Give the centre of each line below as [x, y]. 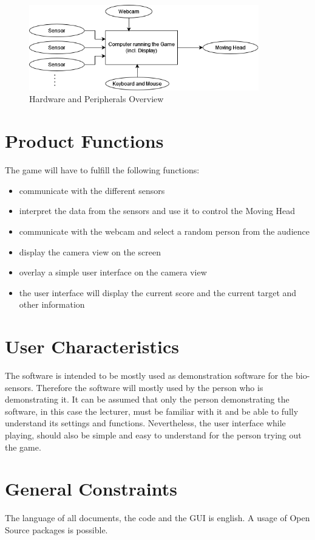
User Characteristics [92, 346]
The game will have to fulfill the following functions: [102, 170]
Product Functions [84, 141]
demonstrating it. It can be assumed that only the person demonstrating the [147, 399]
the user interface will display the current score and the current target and [158, 292]
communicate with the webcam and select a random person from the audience [164, 231]
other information [52, 304]
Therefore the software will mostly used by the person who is [150, 387]
